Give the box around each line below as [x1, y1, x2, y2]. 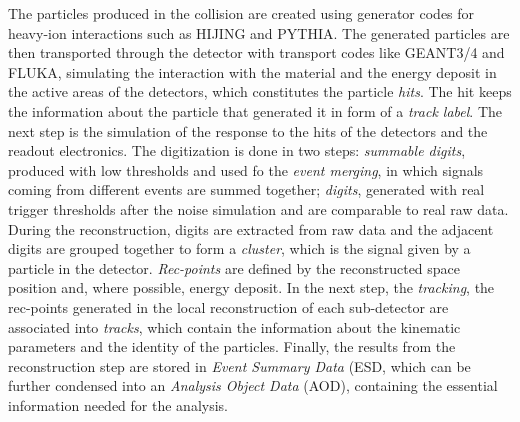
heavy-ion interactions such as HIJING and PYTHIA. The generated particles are [8, 22, 510, 43]
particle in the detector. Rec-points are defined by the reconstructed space [8, 257, 461, 278]
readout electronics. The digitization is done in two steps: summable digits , [8, 140, 466, 161]
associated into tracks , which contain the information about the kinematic [8, 316, 461, 337]
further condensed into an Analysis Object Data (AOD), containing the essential [8, 375, 498, 396]
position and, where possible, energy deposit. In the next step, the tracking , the [8, 277, 495, 298]
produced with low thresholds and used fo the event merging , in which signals [8, 159, 484, 180]
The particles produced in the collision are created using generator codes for [8, 3, 475, 23]
